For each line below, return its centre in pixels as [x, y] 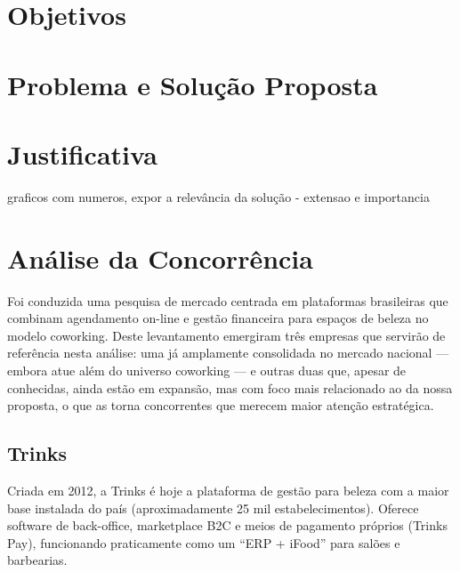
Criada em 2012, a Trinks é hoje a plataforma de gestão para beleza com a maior [228, 490]
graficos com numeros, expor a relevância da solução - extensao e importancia [218, 196]
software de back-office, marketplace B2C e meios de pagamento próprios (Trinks [227, 525]
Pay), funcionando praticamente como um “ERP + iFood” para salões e [204, 542]
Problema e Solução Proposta [193, 84]
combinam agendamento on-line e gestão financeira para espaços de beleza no [218, 318]
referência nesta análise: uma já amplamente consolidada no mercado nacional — [228, 353]
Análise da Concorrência [160, 258]
